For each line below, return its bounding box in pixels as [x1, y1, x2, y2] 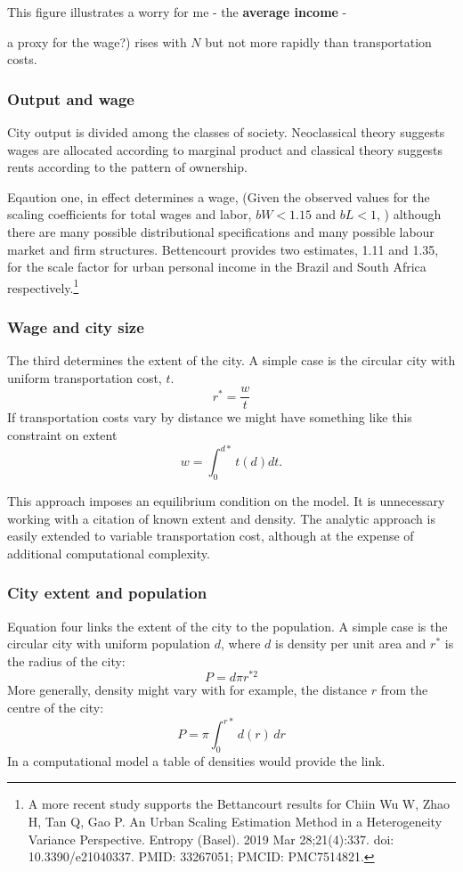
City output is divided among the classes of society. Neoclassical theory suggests [7, 123, 445, 141]
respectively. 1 [7, 275, 79, 297]
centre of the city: [7, 698, 104, 716]
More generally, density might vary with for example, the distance [7, 680, 367, 699]
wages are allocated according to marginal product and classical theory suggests [7, 140, 443, 159]
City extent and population [7, 582, 207, 604]
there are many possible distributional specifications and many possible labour [7, 222, 435, 240]
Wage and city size [7, 315, 144, 338]
